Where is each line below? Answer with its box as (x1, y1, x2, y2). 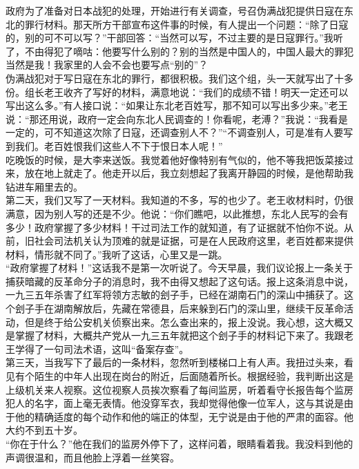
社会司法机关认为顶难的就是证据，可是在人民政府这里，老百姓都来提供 (34, 233, 353, 248)
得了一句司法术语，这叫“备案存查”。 (24, 341, 189, 356)
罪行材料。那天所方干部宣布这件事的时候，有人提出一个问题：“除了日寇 (24, 17, 349, 31)
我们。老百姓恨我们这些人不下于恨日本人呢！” (14, 138, 223, 153)
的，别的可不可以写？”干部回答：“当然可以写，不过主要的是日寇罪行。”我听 (6, 30, 343, 45)
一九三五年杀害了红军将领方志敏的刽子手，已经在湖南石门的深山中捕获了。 (6, 287, 344, 302)
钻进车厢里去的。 (6, 179, 83, 193)
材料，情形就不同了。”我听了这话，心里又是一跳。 (6, 247, 228, 261)
